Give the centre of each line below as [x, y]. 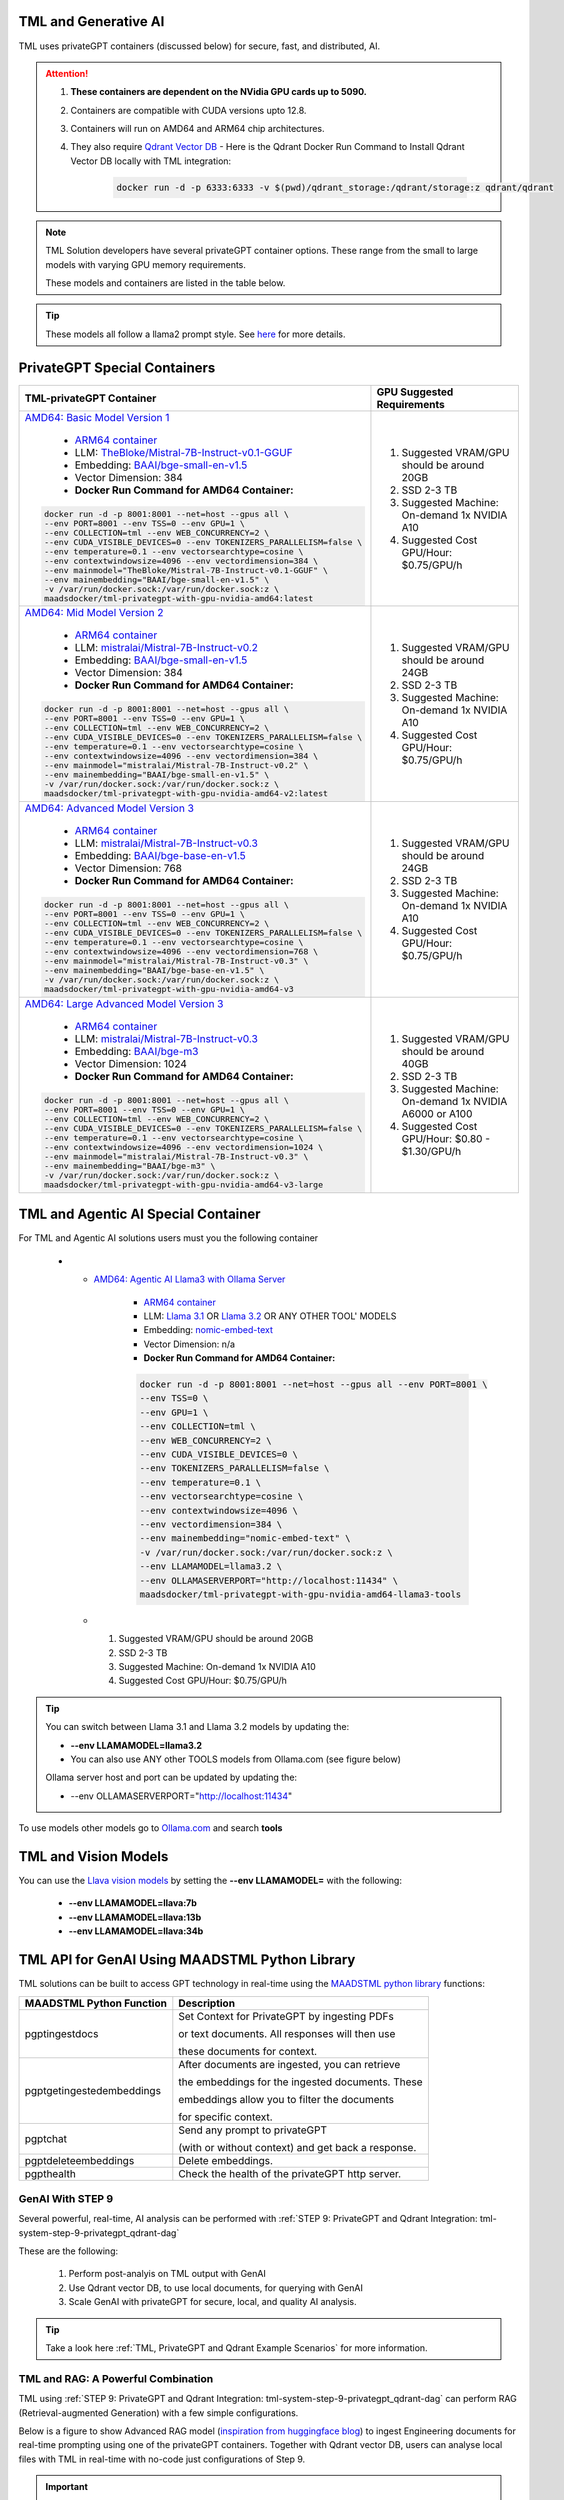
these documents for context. [248, 2051]
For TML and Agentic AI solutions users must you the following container [168, 1238]
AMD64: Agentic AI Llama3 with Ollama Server [189, 1279]
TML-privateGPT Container [90, 398]
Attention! [67, 73]
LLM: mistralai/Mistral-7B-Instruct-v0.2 [166, 648]
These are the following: [68, 2251]
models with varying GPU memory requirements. [146, 264]
